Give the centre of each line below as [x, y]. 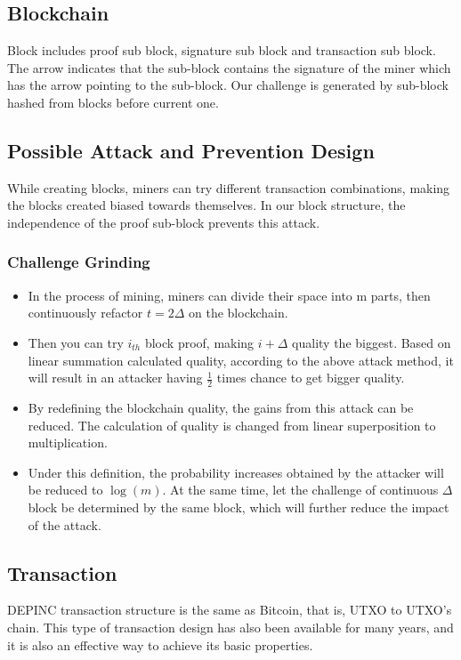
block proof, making [199, 342]
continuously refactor [85, 313]
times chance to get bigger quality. [311, 378]
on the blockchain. [239, 313]
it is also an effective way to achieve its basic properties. [160, 644]
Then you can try [76, 342]
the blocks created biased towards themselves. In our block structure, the [206, 205]
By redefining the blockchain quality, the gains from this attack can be [221, 407]
